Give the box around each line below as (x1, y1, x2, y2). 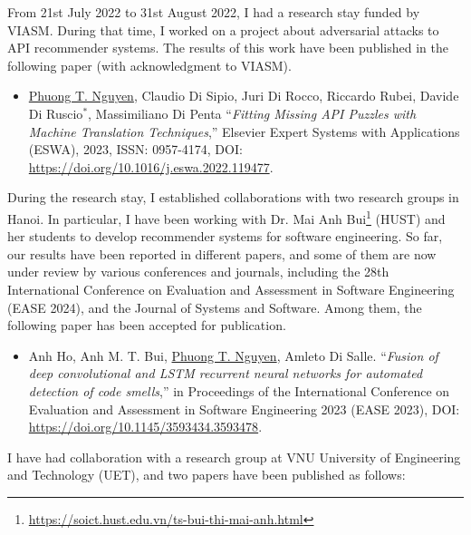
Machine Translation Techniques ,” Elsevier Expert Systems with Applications (28, 122, 460, 141)
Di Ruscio (28, 103, 83, 122)
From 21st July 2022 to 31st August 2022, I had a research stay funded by (7, 3, 420, 21)
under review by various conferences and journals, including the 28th (7, 262, 389, 281)
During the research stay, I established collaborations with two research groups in (7, 188, 459, 207)
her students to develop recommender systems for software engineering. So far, (7, 227, 443, 246)
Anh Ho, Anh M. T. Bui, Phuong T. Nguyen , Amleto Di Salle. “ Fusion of (28, 345, 438, 365)
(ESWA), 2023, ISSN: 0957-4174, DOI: (28, 140, 243, 159)
